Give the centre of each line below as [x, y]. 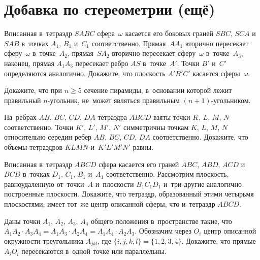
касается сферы [216, 73]
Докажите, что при [33, 90]
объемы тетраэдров [34, 147]
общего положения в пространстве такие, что [161, 221]
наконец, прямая [29, 63]
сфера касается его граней [139, 164]
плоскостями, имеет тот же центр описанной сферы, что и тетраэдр [110, 204]
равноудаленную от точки [44, 184]
